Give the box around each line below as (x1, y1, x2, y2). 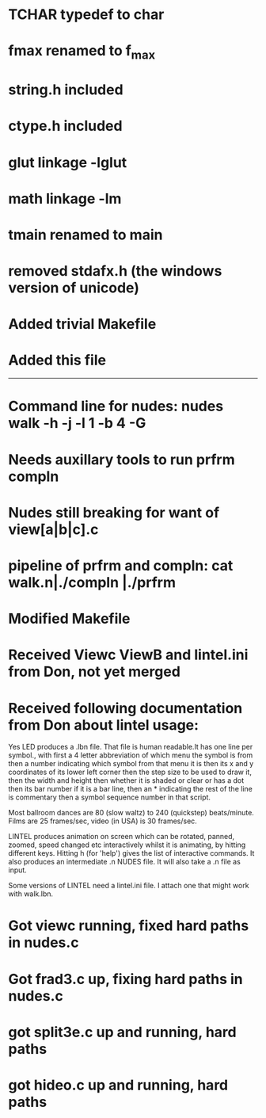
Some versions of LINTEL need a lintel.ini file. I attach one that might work (8, 881, 249, 891)
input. (8, 865, 28, 875)
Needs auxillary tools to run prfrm (8, 450, 235, 468)
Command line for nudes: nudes (8, 398, 224, 415)
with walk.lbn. (8, 889, 54, 899)
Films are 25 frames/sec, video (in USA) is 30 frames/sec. (8, 816, 198, 826)
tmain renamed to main (8, 226, 163, 243)
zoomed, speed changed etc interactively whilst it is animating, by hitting (8, 840, 246, 849)
